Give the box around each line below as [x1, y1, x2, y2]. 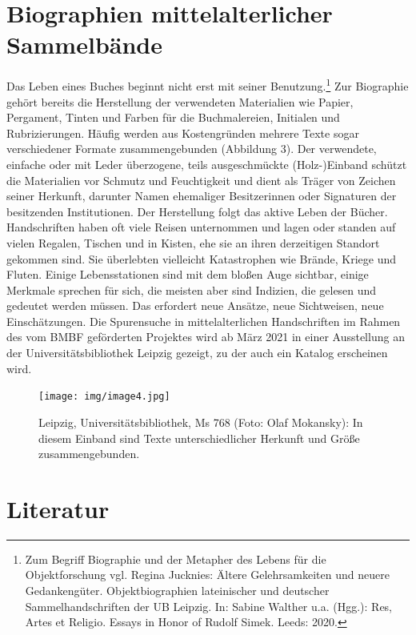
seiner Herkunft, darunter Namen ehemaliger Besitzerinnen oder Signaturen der [6, 187, 397, 204]
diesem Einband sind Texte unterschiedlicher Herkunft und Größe [38, 429, 360, 446]
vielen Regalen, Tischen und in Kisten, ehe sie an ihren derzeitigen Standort [6, 234, 380, 251]
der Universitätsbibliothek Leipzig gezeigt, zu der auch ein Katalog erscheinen [6, 344, 388, 361]
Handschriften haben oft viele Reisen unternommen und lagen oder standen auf [6, 219, 396, 235]
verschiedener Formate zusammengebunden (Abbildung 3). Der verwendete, [6, 140, 377, 157]
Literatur [6, 492, 110, 524]
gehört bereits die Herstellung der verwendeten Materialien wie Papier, [6, 93, 354, 110]
